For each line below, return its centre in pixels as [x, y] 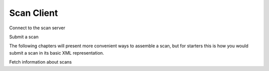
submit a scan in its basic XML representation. [57, 53]
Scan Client [34, 13]
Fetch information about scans [41, 62]
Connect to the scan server [37, 28]
